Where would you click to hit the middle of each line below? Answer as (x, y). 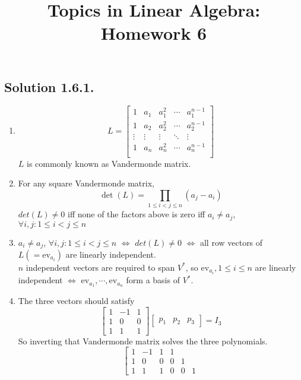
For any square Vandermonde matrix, (86, 183)
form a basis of (153, 280)
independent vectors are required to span (100, 267)
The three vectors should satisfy (76, 300)
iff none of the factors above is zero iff (137, 214)
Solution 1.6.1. (49, 86)
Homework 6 (154, 33)
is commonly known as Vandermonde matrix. (109, 163)
